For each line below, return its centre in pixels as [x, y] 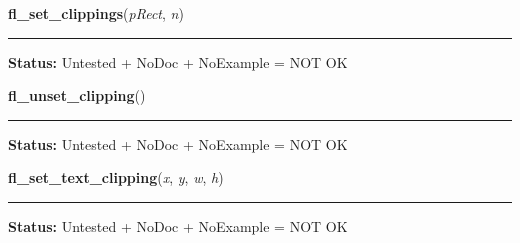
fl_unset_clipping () [77, 95]
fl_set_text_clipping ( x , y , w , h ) [116, 177]
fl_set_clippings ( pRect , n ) [96, 13]
